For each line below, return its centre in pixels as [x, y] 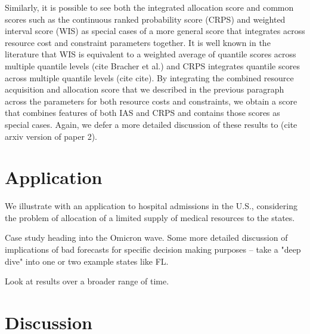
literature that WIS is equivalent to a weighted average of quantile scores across [151, 54]
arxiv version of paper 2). [51, 136]
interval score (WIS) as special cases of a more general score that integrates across [155, 31]
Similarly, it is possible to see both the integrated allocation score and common [149, 7]
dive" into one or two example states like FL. [87, 261]
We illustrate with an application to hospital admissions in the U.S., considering [151, 206]
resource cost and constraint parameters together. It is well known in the [138, 42]
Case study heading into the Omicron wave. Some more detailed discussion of [146, 238]
